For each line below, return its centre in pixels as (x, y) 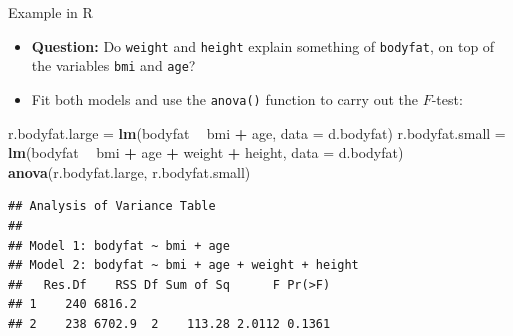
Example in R (50, 12)
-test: (447, 98)
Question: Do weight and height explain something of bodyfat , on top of (263, 45)
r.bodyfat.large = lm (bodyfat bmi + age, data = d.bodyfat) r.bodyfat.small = (257, 132)
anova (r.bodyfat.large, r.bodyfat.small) (129, 171)
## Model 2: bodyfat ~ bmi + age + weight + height (183, 265)
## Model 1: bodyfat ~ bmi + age (119, 245)
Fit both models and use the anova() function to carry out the (224, 98)
